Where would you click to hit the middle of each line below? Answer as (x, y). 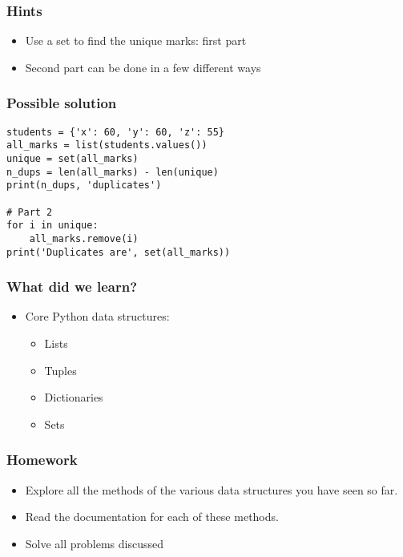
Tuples (60, 370)
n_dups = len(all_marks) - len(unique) (113, 172)
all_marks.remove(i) (84, 238)
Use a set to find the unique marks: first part (136, 40)
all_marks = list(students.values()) (107, 145)
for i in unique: (52, 226)
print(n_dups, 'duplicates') (84, 186)
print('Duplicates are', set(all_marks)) (119, 252)
